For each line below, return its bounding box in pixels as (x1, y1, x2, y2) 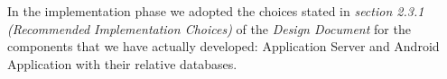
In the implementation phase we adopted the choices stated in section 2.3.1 (7, 2, 424, 20)
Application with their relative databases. (7, 54, 237, 73)
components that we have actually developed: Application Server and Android (7, 37, 440, 56)
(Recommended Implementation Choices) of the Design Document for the (7, 19, 411, 38)
